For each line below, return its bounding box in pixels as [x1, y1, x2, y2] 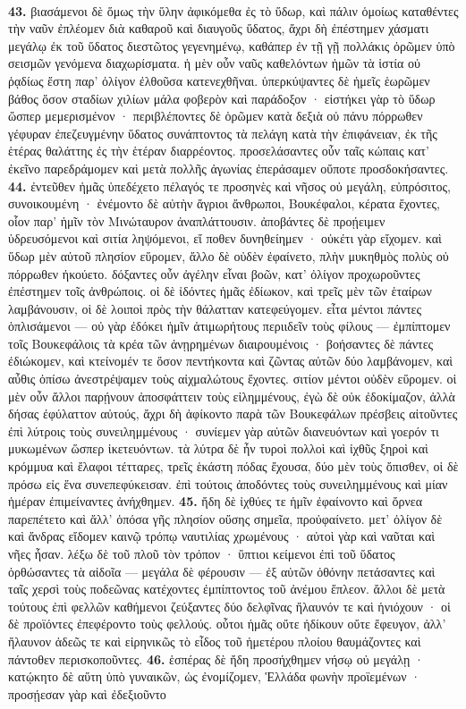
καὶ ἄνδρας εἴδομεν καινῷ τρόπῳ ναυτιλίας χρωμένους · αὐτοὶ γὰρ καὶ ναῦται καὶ [8, 527, 436, 545]
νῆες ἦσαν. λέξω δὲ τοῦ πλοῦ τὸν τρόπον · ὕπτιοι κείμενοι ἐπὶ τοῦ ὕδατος [8, 544, 395, 562]
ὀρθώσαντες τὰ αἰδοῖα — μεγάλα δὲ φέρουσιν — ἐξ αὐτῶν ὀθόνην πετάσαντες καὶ [8, 561, 436, 580]
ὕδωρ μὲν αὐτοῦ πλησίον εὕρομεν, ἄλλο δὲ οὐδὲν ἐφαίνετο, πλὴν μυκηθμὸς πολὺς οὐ [8, 246, 449, 265]
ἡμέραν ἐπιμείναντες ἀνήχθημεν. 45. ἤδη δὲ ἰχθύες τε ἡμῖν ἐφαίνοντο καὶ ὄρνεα [8, 492, 423, 511]
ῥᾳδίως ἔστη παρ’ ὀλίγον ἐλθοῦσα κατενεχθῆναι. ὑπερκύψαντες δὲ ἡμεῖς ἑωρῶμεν [8, 71, 430, 89]
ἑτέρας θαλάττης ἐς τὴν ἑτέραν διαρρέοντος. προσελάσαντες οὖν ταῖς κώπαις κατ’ [8, 141, 429, 160]
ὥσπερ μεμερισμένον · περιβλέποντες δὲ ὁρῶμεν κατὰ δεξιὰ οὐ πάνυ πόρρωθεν [8, 106, 423, 125]
